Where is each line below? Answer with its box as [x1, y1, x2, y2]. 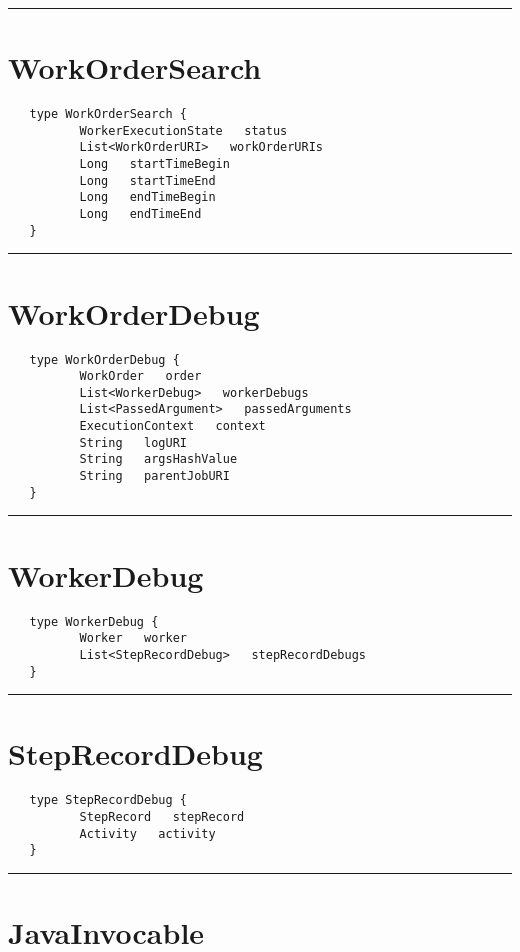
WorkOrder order [79, 369, 202, 384]
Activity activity [79, 826, 216, 841]
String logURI [79, 435, 187, 450]
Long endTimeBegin [79, 190, 216, 205]
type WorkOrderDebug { [29, 352, 180, 367]
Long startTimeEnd [79, 173, 216, 188]
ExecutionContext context [79, 419, 266, 434]
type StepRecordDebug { [29, 793, 187, 808]
